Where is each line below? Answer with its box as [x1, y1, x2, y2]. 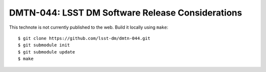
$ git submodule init [18, 42, 70, 48]
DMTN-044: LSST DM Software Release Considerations [9, 7, 242, 18]
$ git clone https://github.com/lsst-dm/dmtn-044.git [18, 36, 150, 41]
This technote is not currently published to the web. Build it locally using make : [9, 24, 168, 30]
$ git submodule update [18, 49, 75, 54]
